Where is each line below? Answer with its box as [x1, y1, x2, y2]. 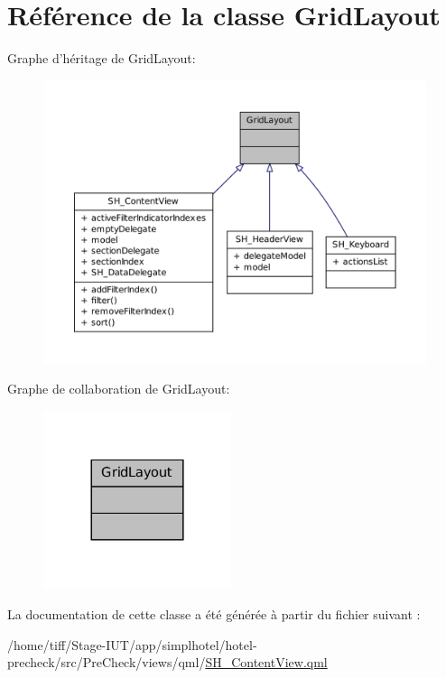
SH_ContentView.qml [205, 653, 328, 672]
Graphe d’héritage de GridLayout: [7, 49, 196, 68]
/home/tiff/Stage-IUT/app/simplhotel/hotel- [7, 635, 257, 654]
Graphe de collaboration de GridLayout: [7, 379, 230, 398]
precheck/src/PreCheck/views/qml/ [7, 653, 206, 672]
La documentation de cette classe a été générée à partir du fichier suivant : [7, 605, 421, 624]
